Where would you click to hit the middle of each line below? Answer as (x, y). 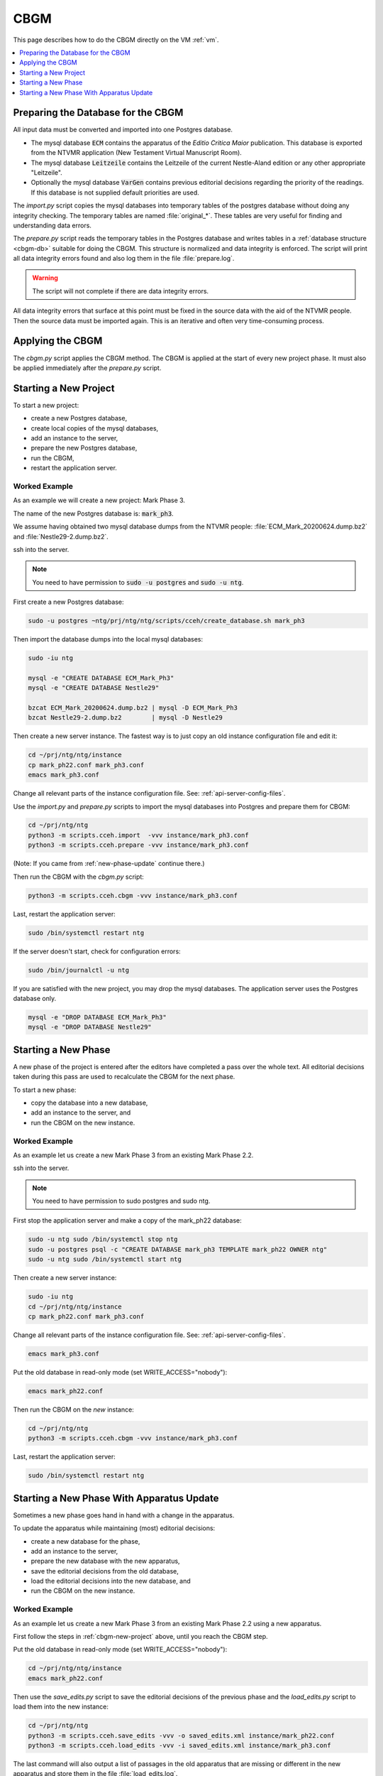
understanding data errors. (52, 225)
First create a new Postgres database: (68, 602)
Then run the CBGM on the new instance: (73, 1409)
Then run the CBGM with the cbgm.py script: (79, 877)
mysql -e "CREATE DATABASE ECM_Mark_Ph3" (101, 678)
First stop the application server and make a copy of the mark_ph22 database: (128, 1220)
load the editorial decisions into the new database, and (111, 1581)
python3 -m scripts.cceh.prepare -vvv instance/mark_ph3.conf (138, 845)
